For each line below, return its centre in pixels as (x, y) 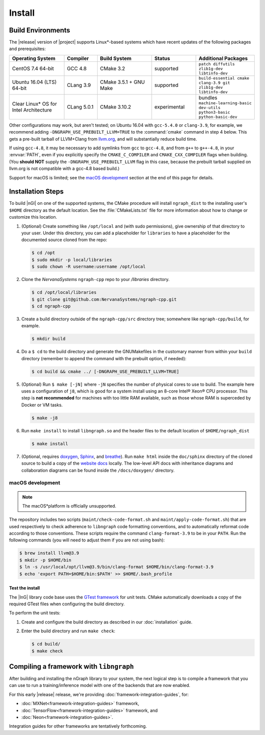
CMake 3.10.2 (116, 107)
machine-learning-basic (225, 103)
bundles (208, 97)
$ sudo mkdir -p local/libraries (72, 260)
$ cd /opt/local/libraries (64, 293)
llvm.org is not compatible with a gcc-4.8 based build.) (64, 169)
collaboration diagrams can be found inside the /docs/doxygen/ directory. (98, 470)
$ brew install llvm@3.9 (49, 553)
